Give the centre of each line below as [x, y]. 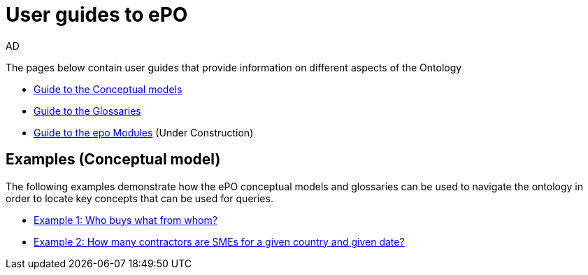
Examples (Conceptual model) [113, 160]
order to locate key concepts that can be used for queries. [139, 198]
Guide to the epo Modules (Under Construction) [144, 132]
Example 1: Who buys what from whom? [126, 220]
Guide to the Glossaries [87, 111]
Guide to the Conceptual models [108, 89]
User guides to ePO [97, 15]
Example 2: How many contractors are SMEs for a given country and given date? [219, 241]
